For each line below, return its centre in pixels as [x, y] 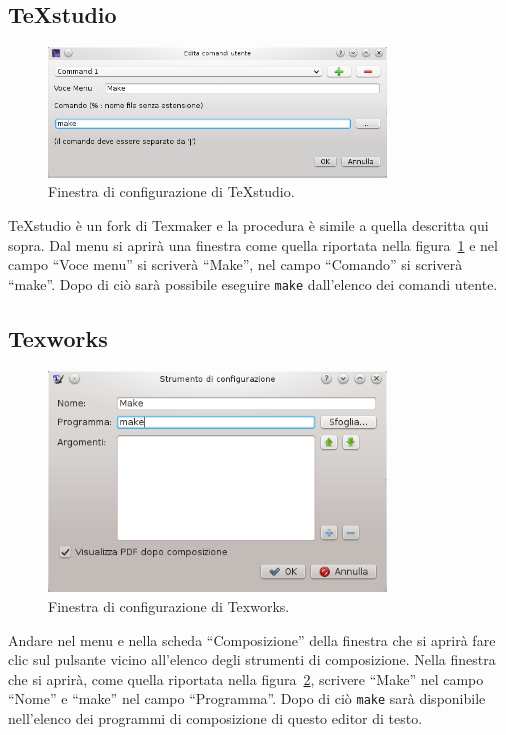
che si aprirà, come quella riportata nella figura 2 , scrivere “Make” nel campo [246, 678]
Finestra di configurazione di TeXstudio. [171, 191]
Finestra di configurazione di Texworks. [169, 605]
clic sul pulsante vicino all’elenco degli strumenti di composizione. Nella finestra [252, 659]
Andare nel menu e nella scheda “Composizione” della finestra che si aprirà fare [252, 639]
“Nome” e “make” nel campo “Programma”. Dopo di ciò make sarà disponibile [247, 698]
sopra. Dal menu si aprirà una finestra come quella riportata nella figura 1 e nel [253, 244]
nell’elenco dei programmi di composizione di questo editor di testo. [215, 717]
